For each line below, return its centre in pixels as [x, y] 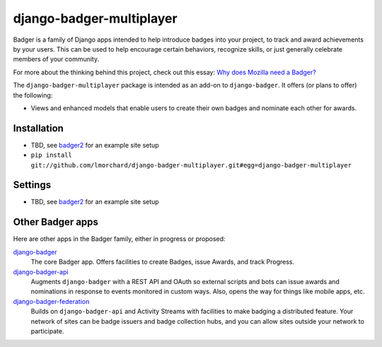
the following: [33, 95]
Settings [32, 185]
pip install [51, 155]
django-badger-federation [51, 301]
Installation [38, 128]
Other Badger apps [56, 222]
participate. [47, 331]
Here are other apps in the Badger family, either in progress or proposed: [119, 239]
